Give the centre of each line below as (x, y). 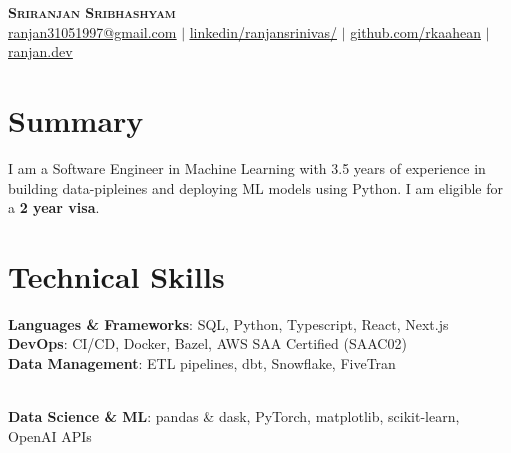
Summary (76, 119)
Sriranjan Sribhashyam (92, 12)
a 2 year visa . (54, 207)
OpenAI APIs (50, 435)
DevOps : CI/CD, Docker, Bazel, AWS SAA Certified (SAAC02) (207, 343)
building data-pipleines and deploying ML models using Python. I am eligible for (256, 187)
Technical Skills (116, 275)
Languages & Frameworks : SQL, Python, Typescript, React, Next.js (228, 323)
